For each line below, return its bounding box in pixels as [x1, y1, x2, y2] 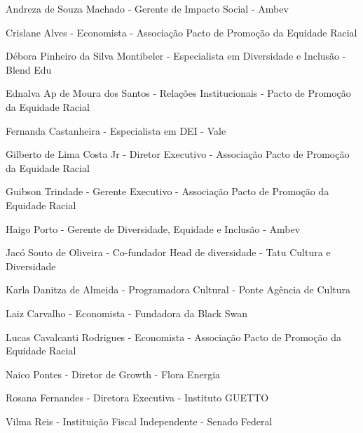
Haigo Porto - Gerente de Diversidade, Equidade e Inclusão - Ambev [6, 221, 301, 236]
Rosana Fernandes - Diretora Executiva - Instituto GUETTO [6, 390, 269, 405]
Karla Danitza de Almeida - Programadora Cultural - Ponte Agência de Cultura [6, 282, 350, 297]
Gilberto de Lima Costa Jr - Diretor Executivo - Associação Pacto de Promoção [6, 147, 350, 161]
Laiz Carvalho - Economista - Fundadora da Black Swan [6, 305, 248, 320]
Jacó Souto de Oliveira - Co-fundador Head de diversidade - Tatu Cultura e [6, 245, 331, 260]
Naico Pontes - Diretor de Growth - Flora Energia [6, 366, 221, 381]
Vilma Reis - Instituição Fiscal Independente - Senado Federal [6, 413, 273, 428]
